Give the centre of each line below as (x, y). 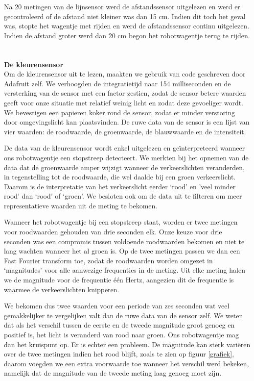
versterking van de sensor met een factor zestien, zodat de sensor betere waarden (125, 93)
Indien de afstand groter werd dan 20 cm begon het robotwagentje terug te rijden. (127, 35)
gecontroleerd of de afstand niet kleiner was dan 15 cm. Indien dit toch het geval (125, 16)
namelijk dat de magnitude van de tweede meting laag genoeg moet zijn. (113, 373)
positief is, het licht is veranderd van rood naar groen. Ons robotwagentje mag (122, 334)
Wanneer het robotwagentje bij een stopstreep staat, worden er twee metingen (121, 222)
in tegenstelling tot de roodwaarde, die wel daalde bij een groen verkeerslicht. (120, 177)
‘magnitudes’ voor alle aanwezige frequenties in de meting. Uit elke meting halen (125, 270)
